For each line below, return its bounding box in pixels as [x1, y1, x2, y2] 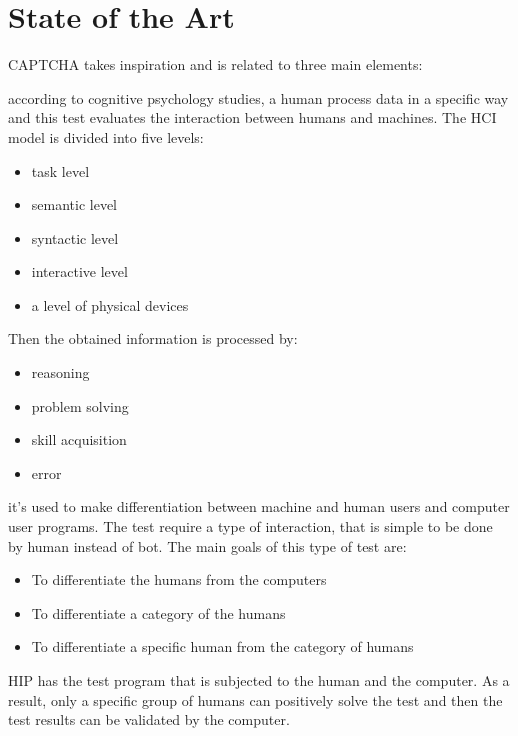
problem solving [31, 395, 129, 416]
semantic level [31, 194, 118, 215]
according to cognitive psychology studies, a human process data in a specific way [8, 87, 509, 108]
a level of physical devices [31, 294, 189, 315]
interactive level [31, 261, 128, 282]
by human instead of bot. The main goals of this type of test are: [8, 535, 407, 556]
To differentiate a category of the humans [31, 602, 286, 623]
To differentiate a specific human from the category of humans [31, 636, 414, 657]
